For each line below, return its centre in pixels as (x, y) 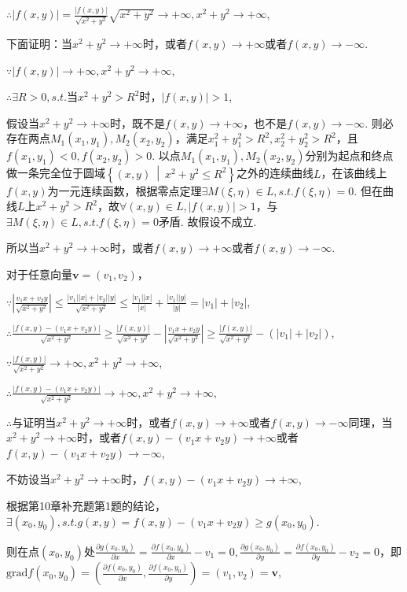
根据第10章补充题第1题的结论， (86, 506)
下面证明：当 (39, 44)
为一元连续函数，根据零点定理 (125, 190)
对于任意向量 (39, 274)
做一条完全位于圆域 (56, 173)
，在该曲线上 (354, 173)
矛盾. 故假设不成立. (207, 221)
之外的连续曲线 (275, 173)
